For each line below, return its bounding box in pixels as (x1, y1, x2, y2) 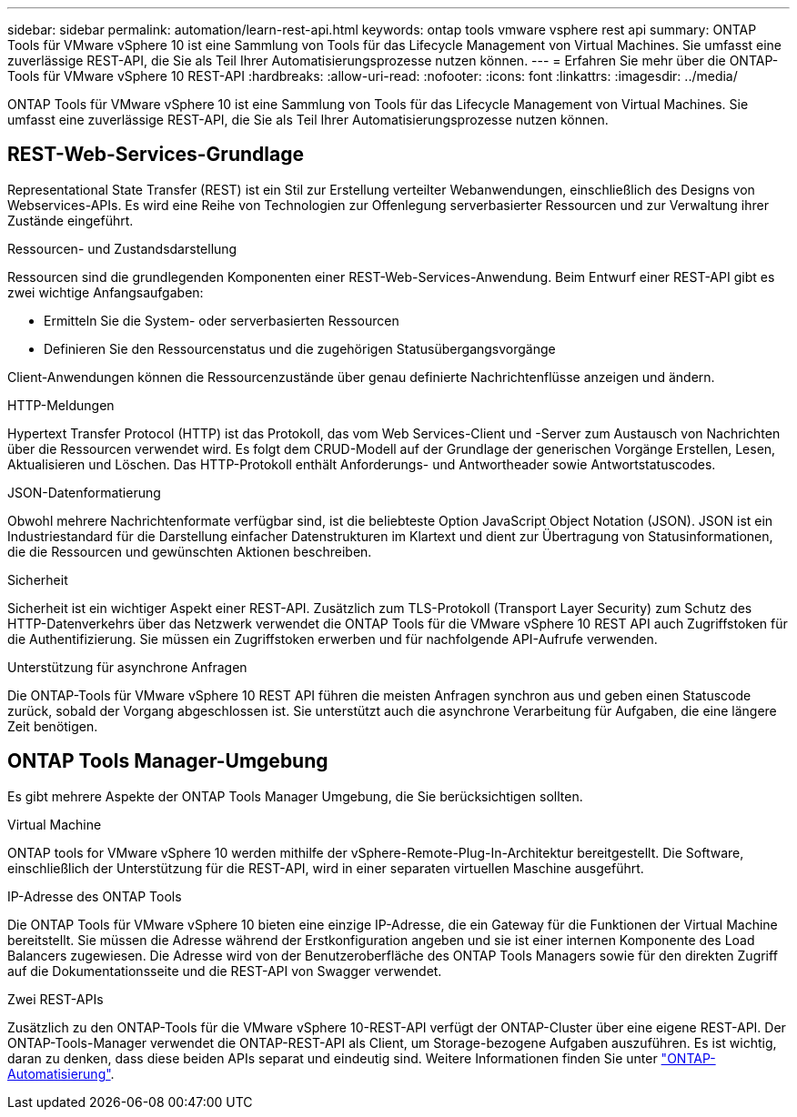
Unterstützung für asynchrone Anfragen (7, 659, 247, 675)
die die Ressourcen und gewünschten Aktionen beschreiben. (7, 543, 372, 559)
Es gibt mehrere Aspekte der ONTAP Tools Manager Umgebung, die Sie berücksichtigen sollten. (7, 788, 583, 804)
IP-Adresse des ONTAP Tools (7, 888, 182, 904)
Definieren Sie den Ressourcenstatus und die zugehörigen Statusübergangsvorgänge (44, 340, 556, 357)
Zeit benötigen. (7, 718, 98, 734)
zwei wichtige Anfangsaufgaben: (7, 284, 204, 300)
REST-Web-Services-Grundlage (7, 143, 304, 166)
